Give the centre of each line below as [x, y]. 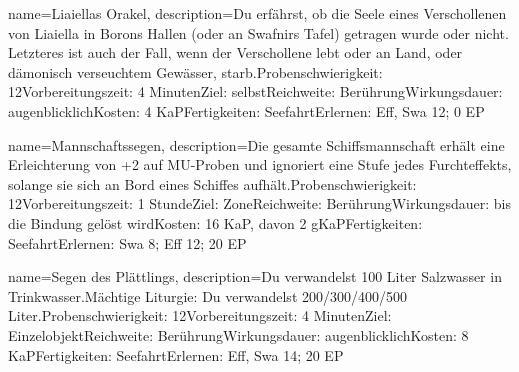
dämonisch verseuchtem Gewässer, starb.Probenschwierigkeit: [195, 71]
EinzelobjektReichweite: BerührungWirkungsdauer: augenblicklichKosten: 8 [238, 334]
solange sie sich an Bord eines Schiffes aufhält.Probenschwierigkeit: [212, 183]
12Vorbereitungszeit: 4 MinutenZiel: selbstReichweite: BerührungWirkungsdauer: [255, 91]
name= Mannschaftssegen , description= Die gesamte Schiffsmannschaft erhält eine [256, 144]
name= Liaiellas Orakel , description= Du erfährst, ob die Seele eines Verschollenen [257, 13]
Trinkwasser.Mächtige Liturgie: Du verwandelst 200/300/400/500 [207, 295]
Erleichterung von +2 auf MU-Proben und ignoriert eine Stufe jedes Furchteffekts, [260, 164]
